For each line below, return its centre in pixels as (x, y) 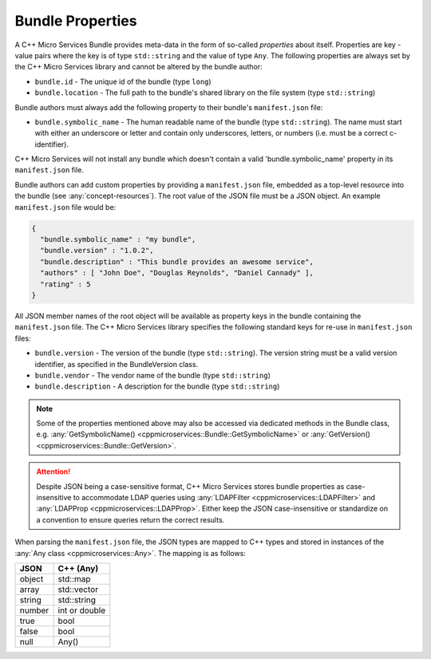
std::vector (78, 589)
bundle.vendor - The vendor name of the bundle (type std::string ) (152, 375)
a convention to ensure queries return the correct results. (130, 519)
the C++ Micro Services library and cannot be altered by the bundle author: (138, 67)
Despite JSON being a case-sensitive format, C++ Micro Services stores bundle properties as (190, 486)
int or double (82, 610)
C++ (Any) (78, 568)
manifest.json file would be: (65, 207)
